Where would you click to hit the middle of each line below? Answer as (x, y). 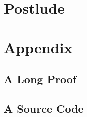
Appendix (38, 47)
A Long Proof (40, 79)
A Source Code (44, 108)
